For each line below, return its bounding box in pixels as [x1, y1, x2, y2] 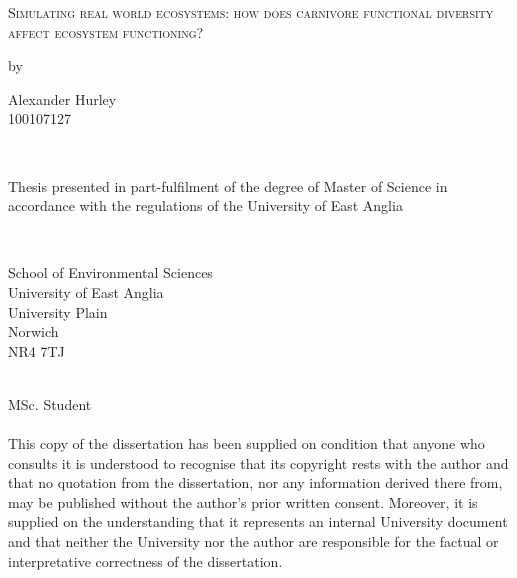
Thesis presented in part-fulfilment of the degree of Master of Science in [8, 175, 448, 196]
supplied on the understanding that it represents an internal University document [8, 511, 508, 532]
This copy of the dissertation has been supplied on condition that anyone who [8, 433, 485, 454]
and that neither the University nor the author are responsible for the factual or [8, 531, 499, 552]
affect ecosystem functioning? [8, 21, 204, 42]
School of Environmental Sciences [8, 262, 213, 283]
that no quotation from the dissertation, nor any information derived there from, [8, 472, 503, 493]
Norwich [8, 321, 59, 342]
